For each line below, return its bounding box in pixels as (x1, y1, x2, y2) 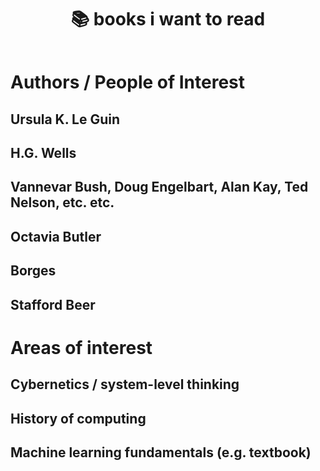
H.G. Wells (10, 144, 77, 161)
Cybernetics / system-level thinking (10, 376, 240, 393)
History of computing (10, 410, 147, 427)
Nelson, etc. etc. (10, 194, 115, 211)
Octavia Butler (10, 228, 102, 245)
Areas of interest (10, 336, 153, 359)
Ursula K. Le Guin (10, 111, 121, 128)
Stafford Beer (10, 296, 96, 313)
